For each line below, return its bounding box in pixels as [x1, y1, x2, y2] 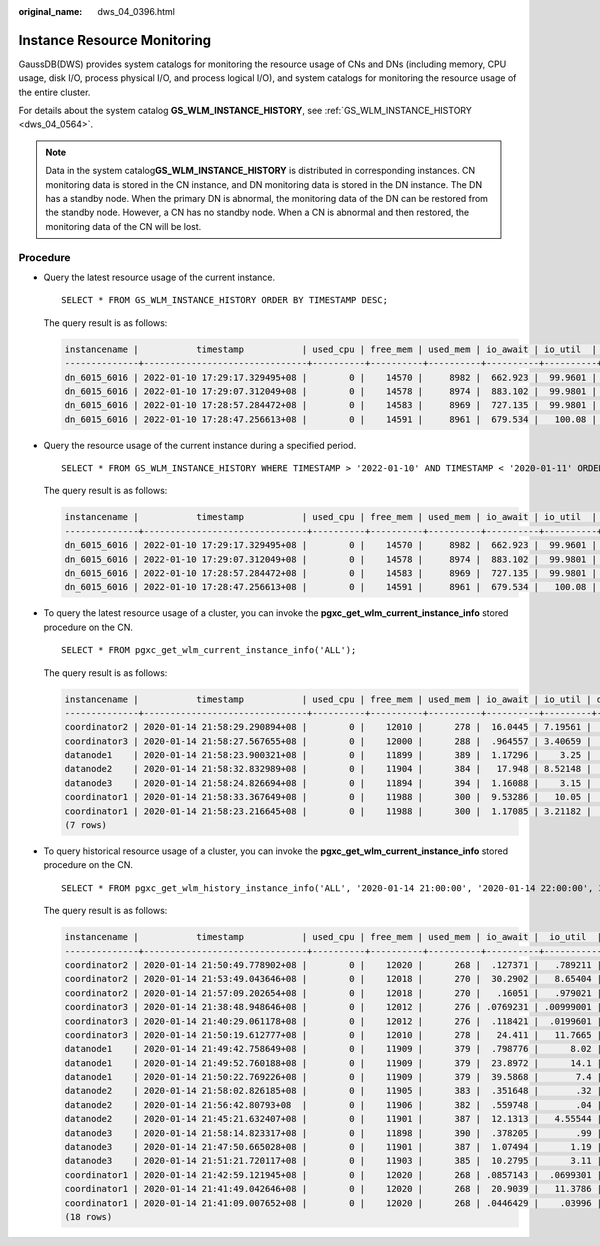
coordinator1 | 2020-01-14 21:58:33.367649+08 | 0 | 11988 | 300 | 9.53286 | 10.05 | [64, 791, 592, 803]
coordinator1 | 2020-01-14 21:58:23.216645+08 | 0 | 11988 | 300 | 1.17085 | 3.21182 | [64, 805, 592, 817]
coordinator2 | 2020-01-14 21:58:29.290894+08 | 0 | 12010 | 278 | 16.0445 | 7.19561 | [64, 721, 592, 733]
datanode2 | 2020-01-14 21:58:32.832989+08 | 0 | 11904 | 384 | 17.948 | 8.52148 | [64, 763, 592, 775]
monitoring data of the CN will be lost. [45, 220, 202, 232]
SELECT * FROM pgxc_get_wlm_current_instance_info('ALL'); [61, 645, 357, 656]
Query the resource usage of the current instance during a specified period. [43, 439, 357, 451]
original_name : [18, 6, 83, 17]
